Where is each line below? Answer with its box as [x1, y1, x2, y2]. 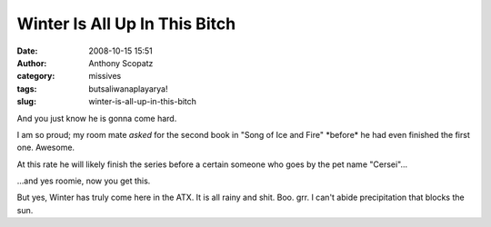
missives [88, 71, 122, 82]
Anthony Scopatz [88, 57, 154, 68]
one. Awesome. [16, 142, 75, 153]
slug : [16, 96, 36, 107]
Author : [16, 57, 47, 68]
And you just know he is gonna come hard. [16, 113, 177, 123]
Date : [16, 45, 38, 56]
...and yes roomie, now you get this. [16, 175, 151, 186]
